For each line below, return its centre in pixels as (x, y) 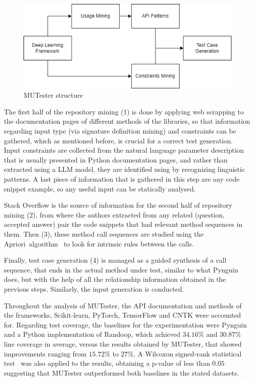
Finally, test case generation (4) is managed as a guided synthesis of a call (115, 260)
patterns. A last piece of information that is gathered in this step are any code (122, 179)
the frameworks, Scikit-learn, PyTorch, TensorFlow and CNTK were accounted (123, 315)
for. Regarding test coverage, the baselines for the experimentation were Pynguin (126, 324)
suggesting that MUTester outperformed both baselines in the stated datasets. (122, 372)
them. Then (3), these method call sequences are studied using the (104, 234)
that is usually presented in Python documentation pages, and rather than (116, 159)
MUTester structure (53, 95)
